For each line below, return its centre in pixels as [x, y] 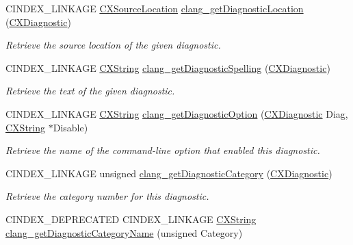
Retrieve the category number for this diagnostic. [107, 196]
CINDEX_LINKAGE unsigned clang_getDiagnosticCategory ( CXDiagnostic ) [169, 173]
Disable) [70, 127]
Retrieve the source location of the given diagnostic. [113, 45]
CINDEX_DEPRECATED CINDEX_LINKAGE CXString [131, 219]
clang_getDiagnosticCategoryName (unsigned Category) [124, 232]
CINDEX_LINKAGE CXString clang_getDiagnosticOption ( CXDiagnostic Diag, [177, 113]
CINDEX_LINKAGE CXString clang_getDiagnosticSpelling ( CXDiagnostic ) [168, 67]
